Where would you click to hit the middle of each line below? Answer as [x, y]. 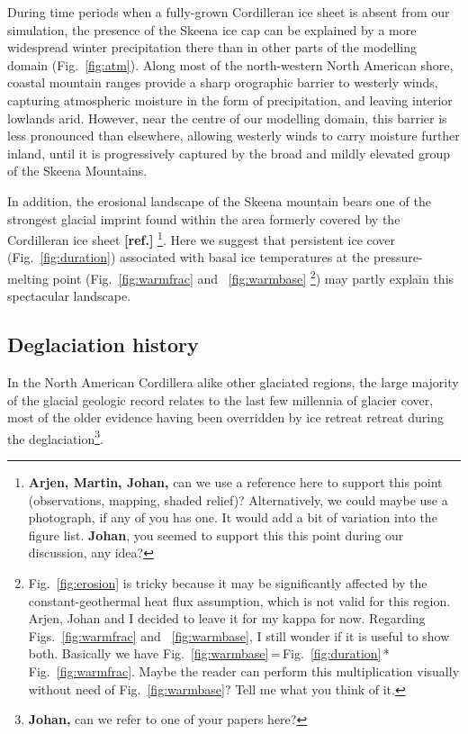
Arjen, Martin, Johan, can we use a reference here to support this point [235, 482]
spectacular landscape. [69, 296]
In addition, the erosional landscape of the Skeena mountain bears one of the [219, 200]
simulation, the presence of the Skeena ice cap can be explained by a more [212, 29]
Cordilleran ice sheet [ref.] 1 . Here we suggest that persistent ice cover [202, 238]
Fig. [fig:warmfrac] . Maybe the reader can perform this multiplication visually [244, 671]
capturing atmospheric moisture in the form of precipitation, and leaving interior [230, 100]
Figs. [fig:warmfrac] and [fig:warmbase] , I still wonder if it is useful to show [239, 635]
